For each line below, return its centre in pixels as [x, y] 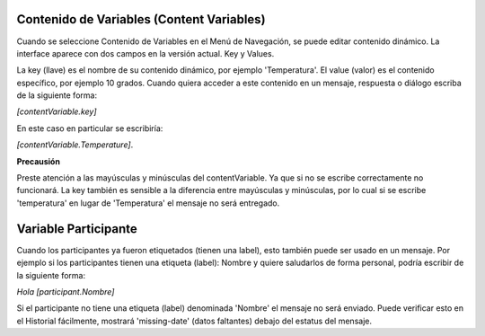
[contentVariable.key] [57, 111]
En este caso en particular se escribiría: [90, 128]
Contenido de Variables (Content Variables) [141, 19]
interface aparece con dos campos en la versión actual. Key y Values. [145, 53]
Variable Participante [77, 229]
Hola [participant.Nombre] [66, 291]
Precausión [38, 161]
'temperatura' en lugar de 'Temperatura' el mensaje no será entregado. [148, 203]
